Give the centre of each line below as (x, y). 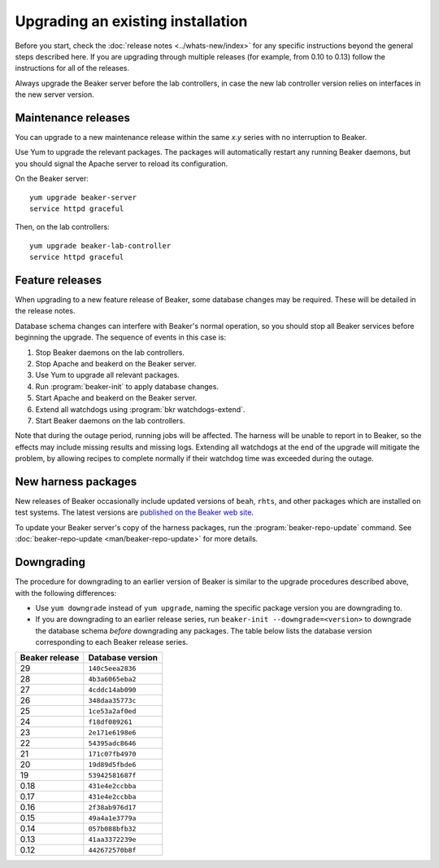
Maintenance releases (72, 118)
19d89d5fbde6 (112, 764)
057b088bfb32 (112, 829)
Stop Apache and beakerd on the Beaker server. (116, 364)
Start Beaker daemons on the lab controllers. (111, 420)
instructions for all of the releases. (72, 68)
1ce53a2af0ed (112, 711)
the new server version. (55, 94)
